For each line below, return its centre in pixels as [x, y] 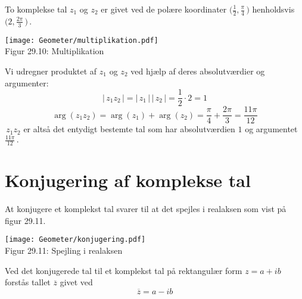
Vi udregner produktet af [51, 71]
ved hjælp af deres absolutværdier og [198, 71]
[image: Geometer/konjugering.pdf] [75, 240]
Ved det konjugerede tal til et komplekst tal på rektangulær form [124, 270]
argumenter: [27, 82]
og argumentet [271, 129]
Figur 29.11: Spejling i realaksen [64, 250]
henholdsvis [273, 9]
